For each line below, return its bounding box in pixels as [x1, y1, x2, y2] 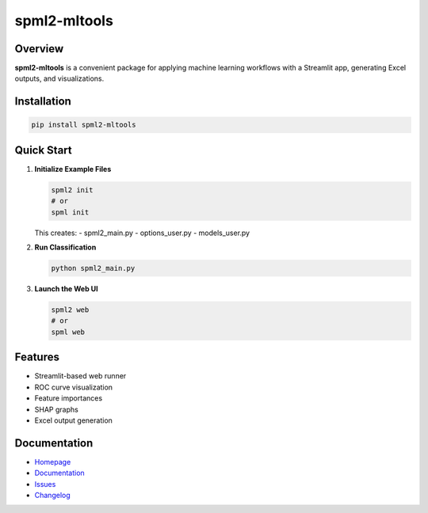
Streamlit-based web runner [34, 371, 127, 381]
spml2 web [51, 306, 90, 314]
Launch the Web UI [34, 284, 98, 294]
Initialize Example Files [34, 164, 112, 173]
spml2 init [51, 185, 94, 194]
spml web [51, 327, 86, 336]
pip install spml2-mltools [31, 120, 136, 130]
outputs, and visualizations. [14, 74, 105, 83]
